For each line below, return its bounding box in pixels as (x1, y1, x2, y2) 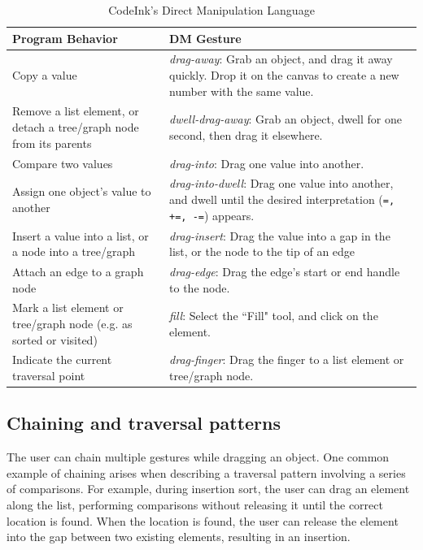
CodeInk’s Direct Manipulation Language (108, 2, 315, 18)
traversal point (12, 367, 85, 383)
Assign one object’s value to (12, 183, 151, 200)
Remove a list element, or (12, 102, 139, 119)
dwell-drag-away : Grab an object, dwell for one (169, 110, 402, 128)
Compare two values (12, 154, 113, 171)
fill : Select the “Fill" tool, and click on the (169, 307, 378, 324)
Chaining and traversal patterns (7, 410, 281, 435)
